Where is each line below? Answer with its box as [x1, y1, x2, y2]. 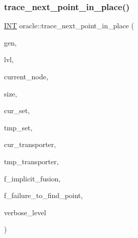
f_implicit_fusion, [4, 173, 61, 183]
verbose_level [4, 207, 46, 217]
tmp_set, [4, 122, 33, 132]
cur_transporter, [4, 139, 56, 150]
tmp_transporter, [4, 156, 59, 166]
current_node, [4, 71, 48, 81]
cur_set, [4, 105, 30, 116]
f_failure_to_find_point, [4, 190, 83, 201]
